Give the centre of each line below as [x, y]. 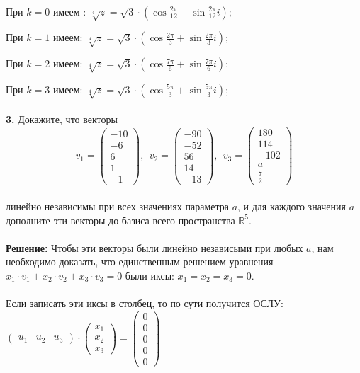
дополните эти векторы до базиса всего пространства [120, 220]
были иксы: [150, 275]
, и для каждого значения [292, 206]
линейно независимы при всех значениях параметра [117, 206]
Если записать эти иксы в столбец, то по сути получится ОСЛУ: [145, 303]
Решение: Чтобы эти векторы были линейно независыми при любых [154, 247]
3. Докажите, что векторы [62, 119]
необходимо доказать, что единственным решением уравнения [140, 262]
